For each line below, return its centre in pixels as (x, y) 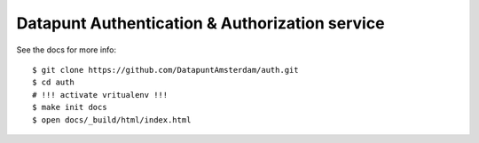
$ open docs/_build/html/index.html (112, 119)
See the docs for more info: (67, 50)
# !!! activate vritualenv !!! (100, 95)
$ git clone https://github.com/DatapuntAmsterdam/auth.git (165, 70)
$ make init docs (70, 107)
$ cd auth (53, 83)
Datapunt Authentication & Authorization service (200, 23)
